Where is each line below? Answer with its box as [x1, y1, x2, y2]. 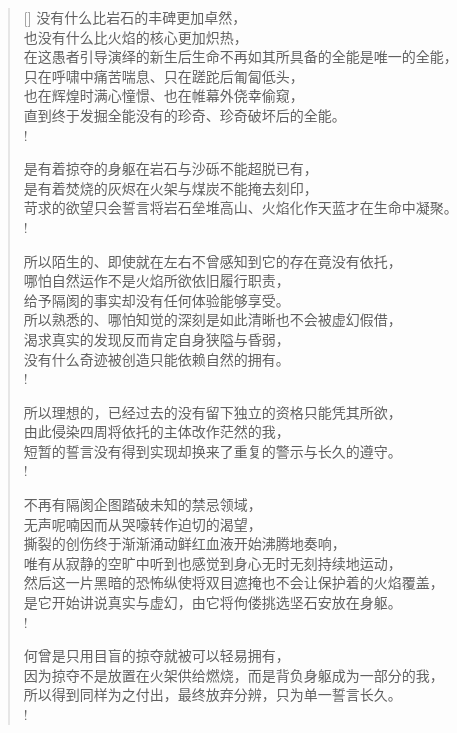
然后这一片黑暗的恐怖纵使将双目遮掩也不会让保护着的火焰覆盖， [23, 572, 444, 593]
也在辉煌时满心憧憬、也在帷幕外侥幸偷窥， [23, 85, 304, 106]
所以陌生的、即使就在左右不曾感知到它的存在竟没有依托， [23, 250, 402, 271]
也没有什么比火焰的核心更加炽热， [23, 26, 248, 47]
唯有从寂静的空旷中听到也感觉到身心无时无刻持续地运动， [23, 552, 402, 573]
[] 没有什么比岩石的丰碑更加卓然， [23, 7, 247, 27]
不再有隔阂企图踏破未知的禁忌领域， [23, 494, 262, 515]
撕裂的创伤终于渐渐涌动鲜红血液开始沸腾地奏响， [23, 533, 346, 554]
